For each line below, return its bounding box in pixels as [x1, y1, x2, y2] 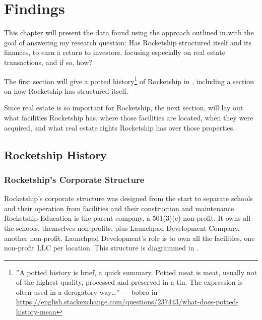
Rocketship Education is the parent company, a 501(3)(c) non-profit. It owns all [4, 213, 251, 223]
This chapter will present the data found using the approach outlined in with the [4, 27, 254, 38]
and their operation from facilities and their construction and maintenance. [4, 203, 236, 213]
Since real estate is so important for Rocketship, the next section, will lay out [4, 102, 243, 113]
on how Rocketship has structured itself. [4, 85, 128, 96]
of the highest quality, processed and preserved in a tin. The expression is [16, 277, 243, 287]
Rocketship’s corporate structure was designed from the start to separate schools [4, 193, 253, 204]
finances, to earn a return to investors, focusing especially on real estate [4, 47, 225, 57]
